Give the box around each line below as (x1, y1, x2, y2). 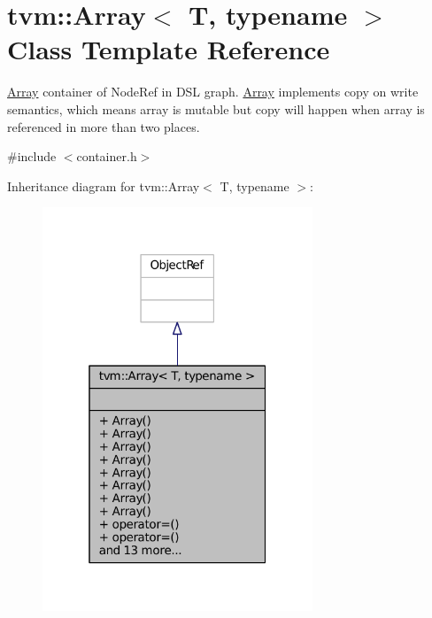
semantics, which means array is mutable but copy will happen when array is (7, 99, 425, 118)
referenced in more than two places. (7, 117, 200, 135)
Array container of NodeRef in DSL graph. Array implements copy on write (7, 82, 419, 101)
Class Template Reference (7, 31, 330, 67)
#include (7, 147, 57, 166)
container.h (76, 147, 137, 166)
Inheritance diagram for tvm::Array (7, 176, 200, 195)
